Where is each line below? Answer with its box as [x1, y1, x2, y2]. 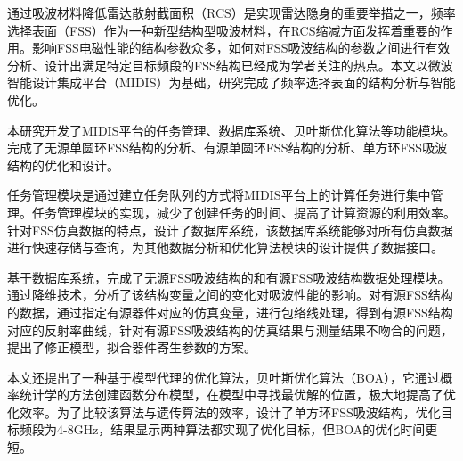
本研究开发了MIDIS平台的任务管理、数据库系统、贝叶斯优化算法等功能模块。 [7, 120, 456, 139]
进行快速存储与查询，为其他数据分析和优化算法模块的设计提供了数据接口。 [7, 238, 443, 257]
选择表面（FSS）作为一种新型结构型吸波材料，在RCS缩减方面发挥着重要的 [7, 21, 441, 39]
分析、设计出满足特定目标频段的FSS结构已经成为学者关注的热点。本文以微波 [7, 55, 453, 74]
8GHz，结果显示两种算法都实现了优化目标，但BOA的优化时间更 [67, 420, 438, 439]
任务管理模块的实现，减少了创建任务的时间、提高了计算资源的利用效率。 [31, 202, 456, 221]
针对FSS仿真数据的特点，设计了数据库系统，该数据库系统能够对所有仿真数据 [7, 220, 453, 239]
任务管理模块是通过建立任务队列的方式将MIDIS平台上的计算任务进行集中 [7, 185, 431, 204]
